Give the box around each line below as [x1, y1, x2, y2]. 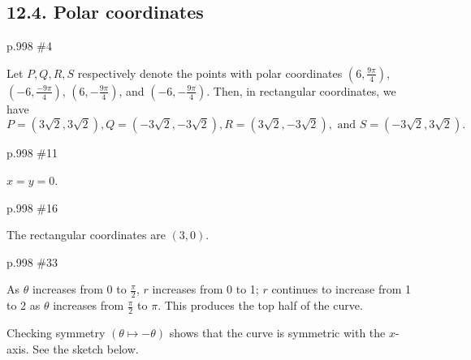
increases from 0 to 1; [152, 281, 259, 298]
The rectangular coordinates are [6, 226, 166, 243]
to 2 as [6, 297, 41, 314]
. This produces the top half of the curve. [158, 297, 363, 314]
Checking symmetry [6, 324, 106, 341]
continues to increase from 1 [271, 281, 412, 298]
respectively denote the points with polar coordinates [77, 64, 343, 81]
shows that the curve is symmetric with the [169, 324, 386, 341]
